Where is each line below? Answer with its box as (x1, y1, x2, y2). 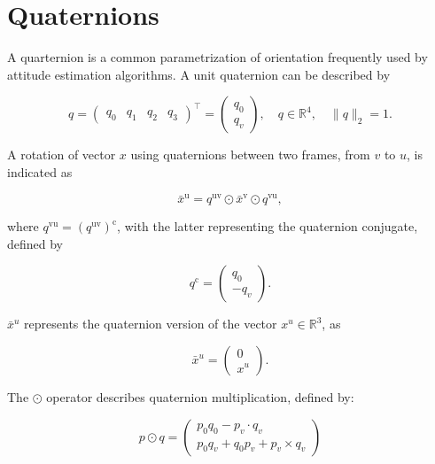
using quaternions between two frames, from (130, 145, 370, 164)
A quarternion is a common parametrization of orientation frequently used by (7, 48, 428, 66)
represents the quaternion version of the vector (24, 314, 277, 333)
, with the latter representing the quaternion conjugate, (117, 217, 418, 236)
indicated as (7, 162, 73, 181)
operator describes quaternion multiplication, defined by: (46, 388, 354, 406)
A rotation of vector (7, 145, 116, 164)
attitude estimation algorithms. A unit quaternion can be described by (7, 65, 391, 83)
